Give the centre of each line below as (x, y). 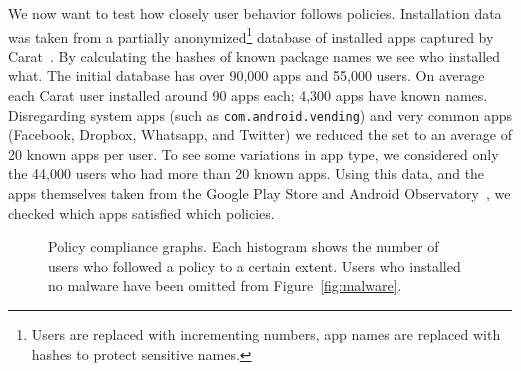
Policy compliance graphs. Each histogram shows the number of (243, 246)
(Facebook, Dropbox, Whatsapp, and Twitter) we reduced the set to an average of (260, 134)
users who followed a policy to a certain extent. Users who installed (254, 265)
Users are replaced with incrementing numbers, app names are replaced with (266, 334)
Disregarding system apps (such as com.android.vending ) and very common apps (260, 114)
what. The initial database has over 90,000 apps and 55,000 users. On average (246, 75)
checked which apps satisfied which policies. (141, 212)
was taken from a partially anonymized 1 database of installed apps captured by (251, 35)
